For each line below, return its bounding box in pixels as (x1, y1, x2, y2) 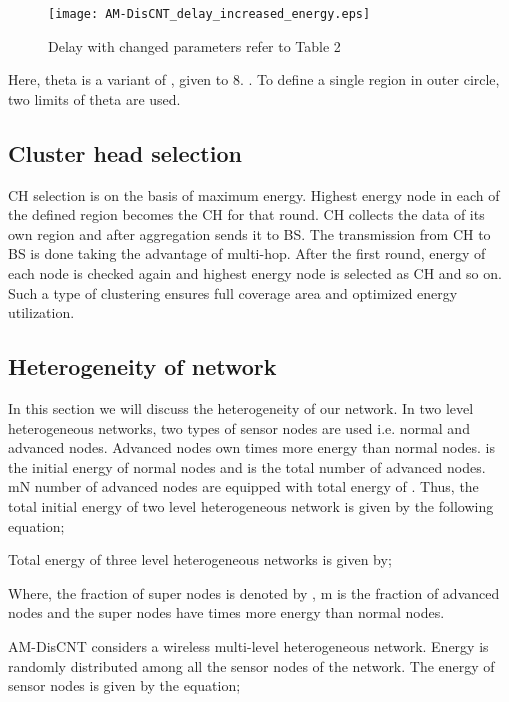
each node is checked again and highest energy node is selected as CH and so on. (8, 263, 502, 284)
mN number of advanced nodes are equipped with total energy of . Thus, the (8, 476, 479, 497)
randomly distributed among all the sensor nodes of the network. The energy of (8, 655, 495, 676)
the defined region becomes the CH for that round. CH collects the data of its (8, 204, 485, 225)
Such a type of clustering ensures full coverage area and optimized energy (8, 282, 458, 303)
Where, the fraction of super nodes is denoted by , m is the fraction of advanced (8, 582, 500, 603)
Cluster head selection (8, 137, 242, 168)
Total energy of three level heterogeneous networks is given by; (8, 549, 392, 570)
